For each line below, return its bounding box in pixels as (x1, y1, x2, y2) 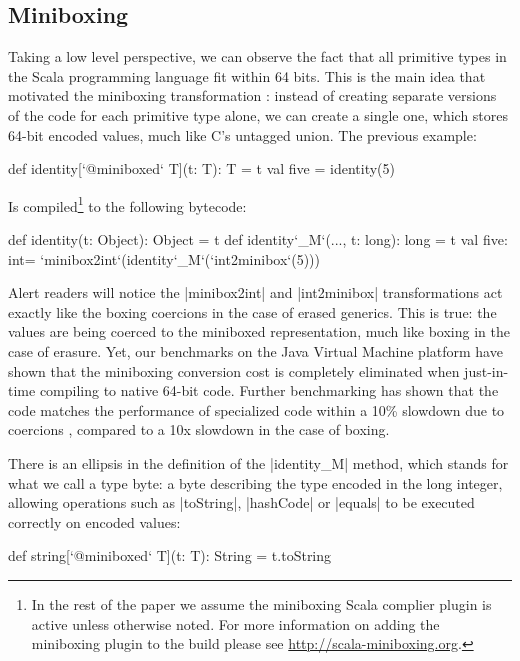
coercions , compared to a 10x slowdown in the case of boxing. (8, 419, 390, 440)
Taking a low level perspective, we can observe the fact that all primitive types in (8, 46, 507, 67)
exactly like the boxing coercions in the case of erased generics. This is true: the (8, 301, 497, 322)
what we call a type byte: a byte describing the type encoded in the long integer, (8, 472, 503, 493)
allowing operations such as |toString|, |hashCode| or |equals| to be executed (8, 492, 475, 513)
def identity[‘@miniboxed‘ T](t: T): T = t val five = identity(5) (8, 158, 395, 179)
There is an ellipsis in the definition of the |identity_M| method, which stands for (8, 452, 509, 473)
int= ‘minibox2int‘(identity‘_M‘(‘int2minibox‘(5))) (8, 248, 320, 269)
